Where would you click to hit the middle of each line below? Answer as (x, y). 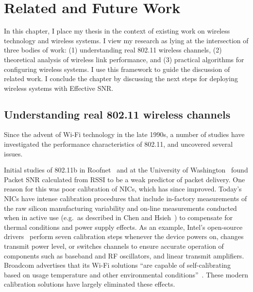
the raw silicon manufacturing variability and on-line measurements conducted (120, 208)
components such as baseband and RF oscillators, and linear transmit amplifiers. (124, 255)
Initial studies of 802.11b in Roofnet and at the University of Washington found (126, 170)
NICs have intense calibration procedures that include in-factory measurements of (126, 198)
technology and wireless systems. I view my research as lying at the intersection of (126, 40)
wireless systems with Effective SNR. (59, 88)
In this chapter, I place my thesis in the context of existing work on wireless (117, 31)
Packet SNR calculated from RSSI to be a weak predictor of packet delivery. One (125, 179)
